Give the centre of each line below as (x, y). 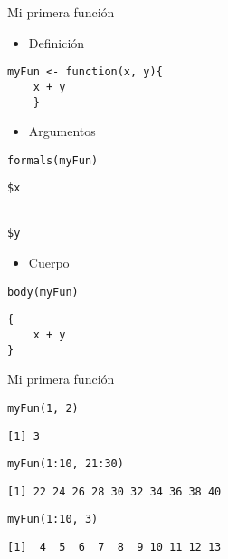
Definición (57, 42)
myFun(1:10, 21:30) (66, 464)
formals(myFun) (53, 160)
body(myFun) (43, 292)
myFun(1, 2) (43, 408)
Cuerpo (49, 263)
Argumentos (62, 131)
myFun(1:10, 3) (53, 520)
